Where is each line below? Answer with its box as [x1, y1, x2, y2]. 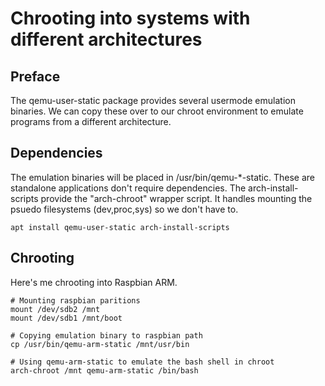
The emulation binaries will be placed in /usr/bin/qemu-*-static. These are [10, 171, 315, 183]
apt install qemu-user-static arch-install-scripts [10, 222, 230, 232]
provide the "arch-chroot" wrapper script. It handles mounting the [40, 192, 313, 204]
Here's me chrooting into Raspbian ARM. [10, 276, 178, 288]
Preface [10, 68, 61, 85]
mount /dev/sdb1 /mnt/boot [10, 313, 123, 323]
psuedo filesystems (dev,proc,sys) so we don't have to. [10, 203, 239, 215]
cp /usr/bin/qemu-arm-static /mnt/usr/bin [10, 339, 190, 349]
